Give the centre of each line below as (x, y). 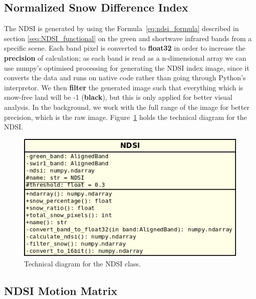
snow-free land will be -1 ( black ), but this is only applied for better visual (118, 97)
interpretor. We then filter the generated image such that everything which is (124, 87)
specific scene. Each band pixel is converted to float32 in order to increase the (125, 48)
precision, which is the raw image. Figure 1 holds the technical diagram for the (125, 117)
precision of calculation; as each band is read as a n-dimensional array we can (125, 57)
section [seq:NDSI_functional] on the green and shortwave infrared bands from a (128, 38)
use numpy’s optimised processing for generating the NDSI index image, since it (127, 67)
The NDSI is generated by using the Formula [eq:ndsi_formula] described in (121, 28)
